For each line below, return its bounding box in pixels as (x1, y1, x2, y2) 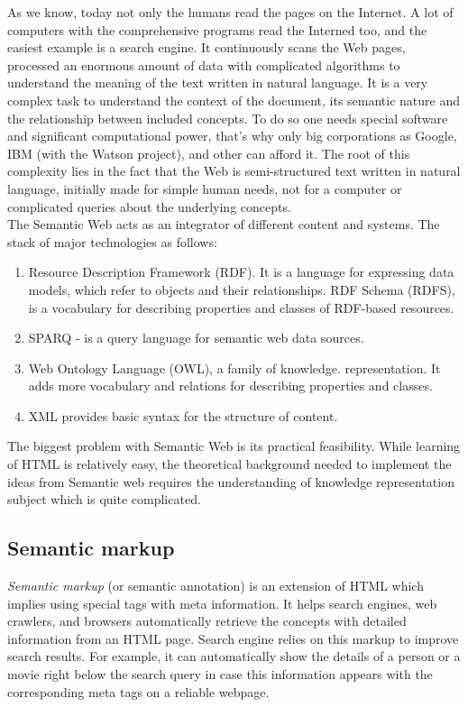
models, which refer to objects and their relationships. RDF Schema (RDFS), (28, 280, 455, 298)
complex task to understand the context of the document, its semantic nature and (7, 90, 461, 109)
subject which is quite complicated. (7, 490, 201, 509)
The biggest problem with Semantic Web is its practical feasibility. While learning (7, 436, 461, 455)
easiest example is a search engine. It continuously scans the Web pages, (7, 38, 406, 57)
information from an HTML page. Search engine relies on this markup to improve (7, 629, 459, 647)
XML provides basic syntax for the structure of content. (28, 406, 338, 425)
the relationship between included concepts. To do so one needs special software (7, 108, 448, 127)
